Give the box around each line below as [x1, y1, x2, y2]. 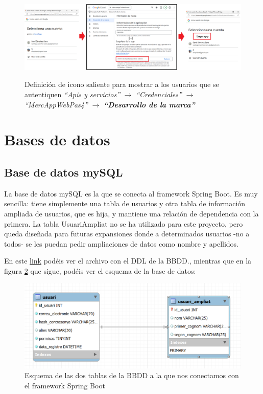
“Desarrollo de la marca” [103, 99, 195, 110]
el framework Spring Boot [25, 380, 105, 390]
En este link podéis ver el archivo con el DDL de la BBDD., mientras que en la [4, 255, 252, 266]
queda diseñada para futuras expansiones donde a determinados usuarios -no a [4, 228, 250, 239]
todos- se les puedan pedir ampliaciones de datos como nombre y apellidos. [4, 238, 239, 249]
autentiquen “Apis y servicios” [25, 89, 121, 99]
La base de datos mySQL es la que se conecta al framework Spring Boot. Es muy [4, 188, 258, 199]
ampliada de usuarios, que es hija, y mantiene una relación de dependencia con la [4, 208, 259, 218]
